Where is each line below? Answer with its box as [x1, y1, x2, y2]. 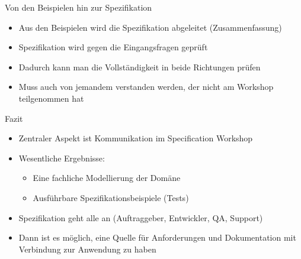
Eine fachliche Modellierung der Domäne [33, 171, 181, 184]
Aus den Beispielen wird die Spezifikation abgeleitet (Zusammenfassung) [18, 21, 282, 33]
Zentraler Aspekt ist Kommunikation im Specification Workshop [18, 132, 253, 144]
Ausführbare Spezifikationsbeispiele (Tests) [33, 191, 189, 203]
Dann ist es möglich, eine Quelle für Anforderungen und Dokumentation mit [18, 231, 296, 244]
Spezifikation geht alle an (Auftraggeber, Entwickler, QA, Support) [18, 211, 263, 224]
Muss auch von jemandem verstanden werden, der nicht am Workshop [18, 80, 274, 93]
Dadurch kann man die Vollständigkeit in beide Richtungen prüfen [18, 60, 261, 73]
